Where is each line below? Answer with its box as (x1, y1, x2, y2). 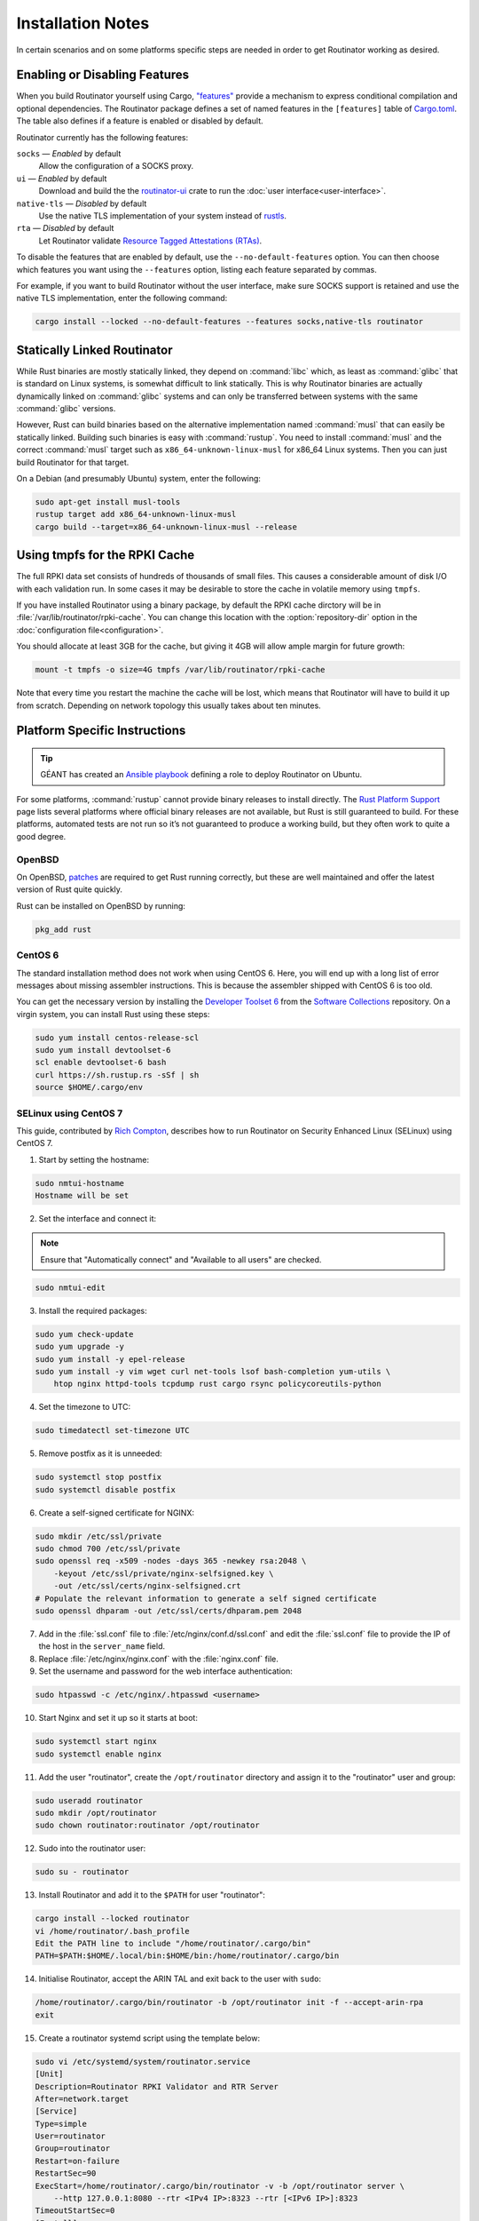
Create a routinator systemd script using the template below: (38, 2033, 261, 2043)
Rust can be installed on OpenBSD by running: (16, 900, 186, 911)
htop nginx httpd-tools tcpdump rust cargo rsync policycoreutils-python (53, 1379, 381, 1389)
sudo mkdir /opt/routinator (35, 1808, 157, 1818)
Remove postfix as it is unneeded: (38, 1448, 163, 1459)
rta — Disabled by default (16, 223, 114, 234)
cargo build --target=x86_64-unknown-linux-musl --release (35, 521, 297, 532)
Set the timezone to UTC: (38, 1402, 131, 1413)
